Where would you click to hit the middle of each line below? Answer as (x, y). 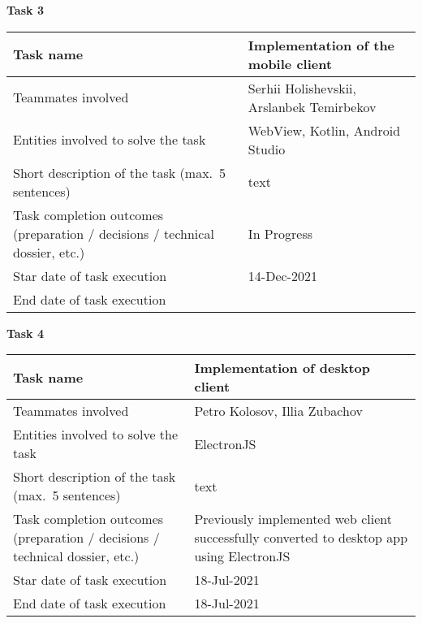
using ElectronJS (242, 556)
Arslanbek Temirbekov (312, 106)
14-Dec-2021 (282, 275)
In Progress (280, 233)
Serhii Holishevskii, (302, 88)
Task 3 (25, 10)
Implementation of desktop (282, 368)
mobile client (290, 63)
